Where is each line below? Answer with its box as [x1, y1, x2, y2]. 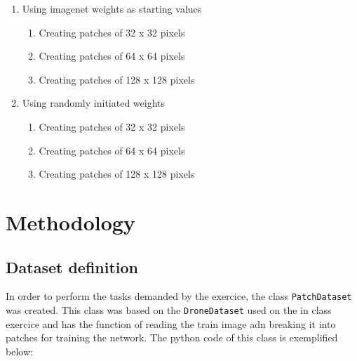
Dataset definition [6, 256, 139, 277]
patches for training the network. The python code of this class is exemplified [6, 330, 338, 345]
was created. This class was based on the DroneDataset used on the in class [6, 302, 332, 317]
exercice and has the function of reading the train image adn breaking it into [6, 316, 336, 331]
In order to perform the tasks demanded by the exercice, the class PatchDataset [6, 289, 352, 303]
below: [6, 343, 33, 358]
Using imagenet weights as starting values [22, 1, 202, 15]
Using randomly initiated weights [22, 96, 166, 110]
